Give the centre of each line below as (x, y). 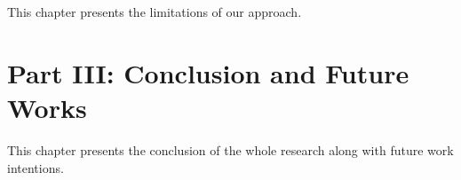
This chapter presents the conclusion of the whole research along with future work (230, 149)
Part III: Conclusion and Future (208, 72)
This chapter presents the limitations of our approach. (155, 12)
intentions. (36, 167)
